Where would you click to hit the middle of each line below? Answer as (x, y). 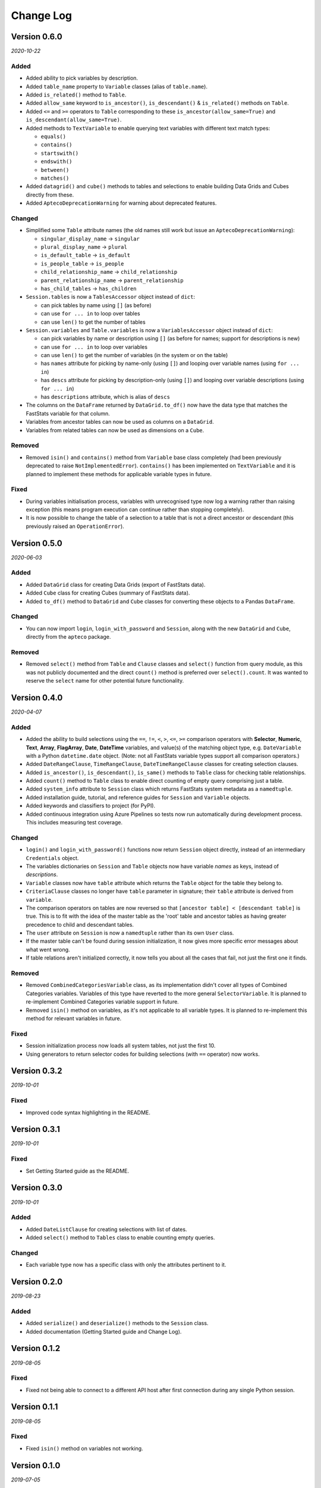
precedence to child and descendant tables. (80, 924)
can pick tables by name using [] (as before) (96, 305)
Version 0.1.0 (36, 1465)
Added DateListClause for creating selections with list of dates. (106, 1229)
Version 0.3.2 (37, 1071)
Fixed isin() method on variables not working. (84, 1448)
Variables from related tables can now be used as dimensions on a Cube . (115, 430)
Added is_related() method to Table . (76, 95)
